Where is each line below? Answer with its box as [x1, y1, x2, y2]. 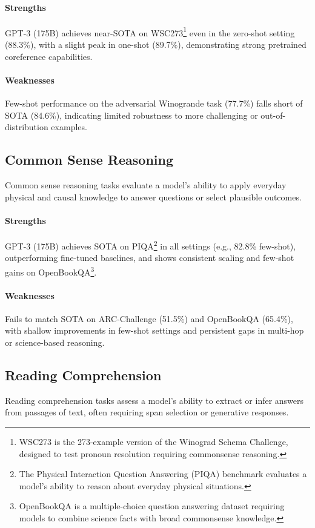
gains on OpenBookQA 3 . [5, 263, 97, 278]
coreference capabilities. [5, 50, 93, 62]
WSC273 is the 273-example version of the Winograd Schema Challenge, [19, 435, 288, 448]
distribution [5, 120, 48, 133]
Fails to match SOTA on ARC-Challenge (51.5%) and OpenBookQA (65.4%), [5, 312, 293, 325]
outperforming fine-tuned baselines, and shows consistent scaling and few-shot [5, 251, 294, 264]
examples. [51, 120, 87, 133]
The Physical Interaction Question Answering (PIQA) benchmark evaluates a [19, 467, 307, 480]
